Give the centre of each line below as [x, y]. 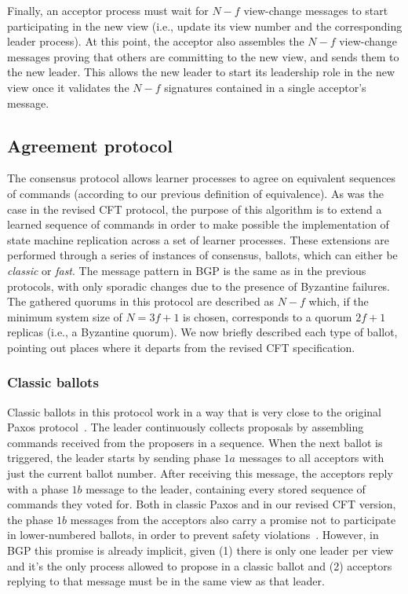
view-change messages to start [316, 10]
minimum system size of [65, 316]
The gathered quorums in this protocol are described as [141, 301]
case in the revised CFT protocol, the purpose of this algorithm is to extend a [195, 209]
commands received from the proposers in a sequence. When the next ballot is [195, 442]
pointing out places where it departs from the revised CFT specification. [181, 347]
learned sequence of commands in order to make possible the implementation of [198, 224]
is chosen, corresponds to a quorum [268, 316]
